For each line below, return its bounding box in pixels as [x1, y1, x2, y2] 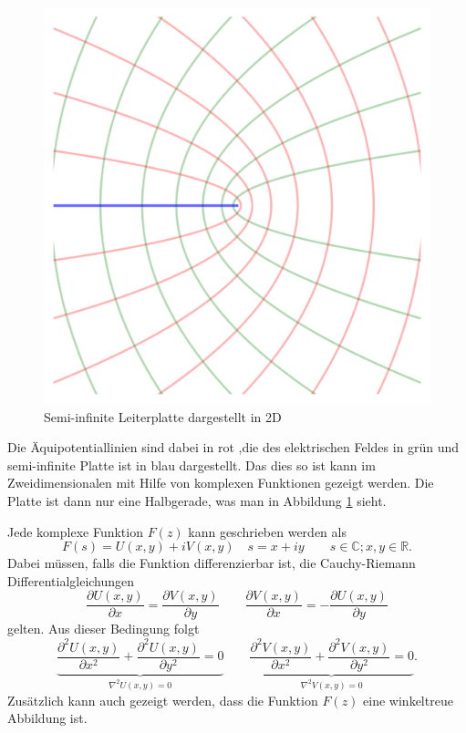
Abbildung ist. [7, 708, 88, 728]
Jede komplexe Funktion [7, 521, 143, 541]
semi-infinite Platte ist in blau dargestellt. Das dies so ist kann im [7, 455, 376, 474]
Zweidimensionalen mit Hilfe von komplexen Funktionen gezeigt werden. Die [7, 473, 434, 492]
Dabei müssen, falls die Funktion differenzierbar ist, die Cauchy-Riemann [7, 553, 416, 573]
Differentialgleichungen [7, 571, 135, 590]
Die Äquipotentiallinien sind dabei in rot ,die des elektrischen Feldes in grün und [7, 438, 460, 457]
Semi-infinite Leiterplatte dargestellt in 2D [44, 407, 282, 426]
